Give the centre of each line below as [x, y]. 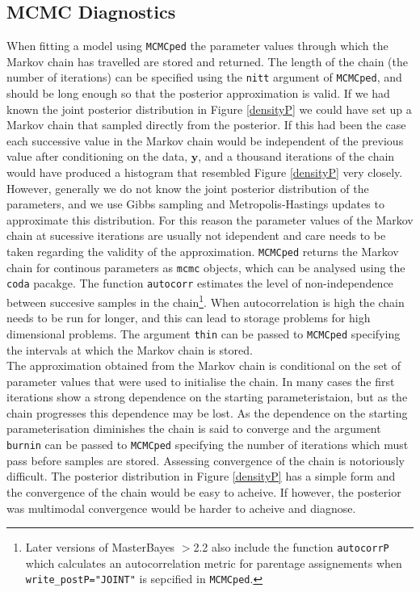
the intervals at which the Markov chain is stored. [130, 349]
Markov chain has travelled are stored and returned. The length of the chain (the [208, 61]
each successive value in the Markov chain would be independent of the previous [205, 140]
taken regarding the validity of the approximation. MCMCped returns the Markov [203, 252]
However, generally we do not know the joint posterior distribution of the [188, 188]
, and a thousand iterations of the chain [296, 156]
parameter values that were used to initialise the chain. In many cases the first [201, 381]
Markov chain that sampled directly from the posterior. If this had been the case [206, 125]
